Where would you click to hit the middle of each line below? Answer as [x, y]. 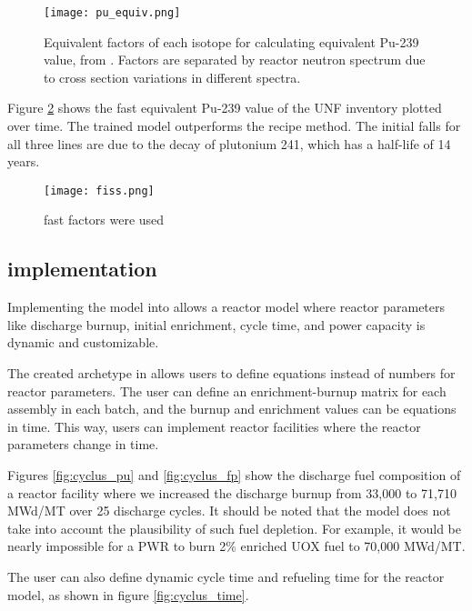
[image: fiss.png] [99, 190]
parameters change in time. [83, 444]
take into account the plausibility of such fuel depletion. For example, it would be [234, 528]
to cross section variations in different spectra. [172, 77]
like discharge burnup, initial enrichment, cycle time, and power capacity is [216, 324]
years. [24, 161]
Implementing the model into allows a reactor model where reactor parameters [226, 307]
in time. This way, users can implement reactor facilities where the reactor [214, 426]
